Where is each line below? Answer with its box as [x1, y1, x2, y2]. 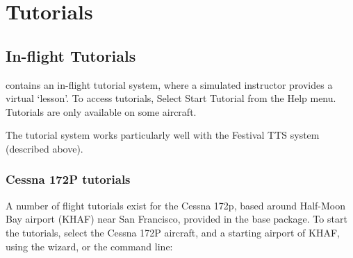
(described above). [6, 141, 83, 155]
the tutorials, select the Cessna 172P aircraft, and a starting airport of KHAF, [6, 225, 340, 239]
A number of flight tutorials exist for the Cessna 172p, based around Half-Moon [6, 198, 346, 212]
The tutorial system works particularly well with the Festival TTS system [6, 128, 320, 142]
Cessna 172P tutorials [6, 171, 131, 188]
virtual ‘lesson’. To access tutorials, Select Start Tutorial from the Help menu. [6, 91, 336, 105]
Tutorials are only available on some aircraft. [6, 104, 197, 119]
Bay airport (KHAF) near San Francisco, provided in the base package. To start [6, 212, 347, 226]
